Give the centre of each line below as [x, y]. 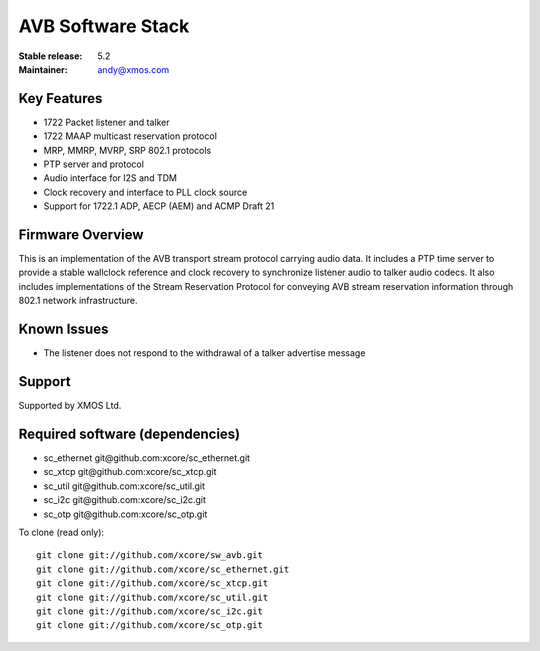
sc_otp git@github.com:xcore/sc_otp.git [125, 514]
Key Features [60, 98]
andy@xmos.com [133, 69]
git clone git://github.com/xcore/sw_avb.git [150, 555]
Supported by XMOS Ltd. [70, 406]
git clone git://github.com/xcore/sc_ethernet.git [163, 569]
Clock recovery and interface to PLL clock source [145, 192]
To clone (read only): [61, 532]
